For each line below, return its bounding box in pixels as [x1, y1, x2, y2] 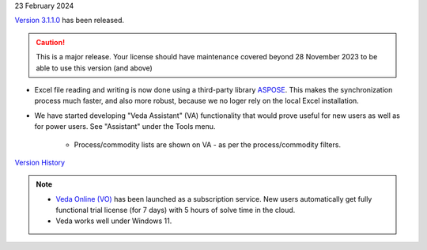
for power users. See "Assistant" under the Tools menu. [34, 122, 216, 131]
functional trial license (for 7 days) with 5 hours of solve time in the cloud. [55, 206, 296, 215]
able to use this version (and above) [36, 63, 153, 73]
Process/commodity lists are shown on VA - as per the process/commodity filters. [74, 139, 342, 150]
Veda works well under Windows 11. [55, 216, 172, 225]
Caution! [36, 37, 66, 47]
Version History [14, 157, 66, 167]
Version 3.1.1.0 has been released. [14, 16, 125, 25]
